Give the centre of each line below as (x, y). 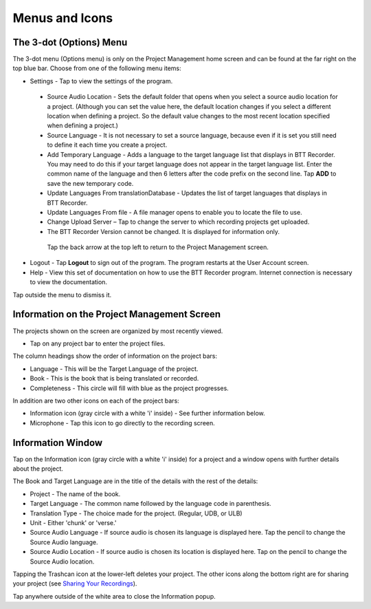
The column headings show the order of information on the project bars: (115, 356)
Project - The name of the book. (75, 494)
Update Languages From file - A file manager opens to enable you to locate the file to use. (175, 212)
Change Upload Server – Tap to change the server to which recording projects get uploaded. (178, 222)
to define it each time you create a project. (107, 145)
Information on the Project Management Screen (117, 314)
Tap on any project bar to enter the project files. (98, 343)
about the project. (38, 469)
